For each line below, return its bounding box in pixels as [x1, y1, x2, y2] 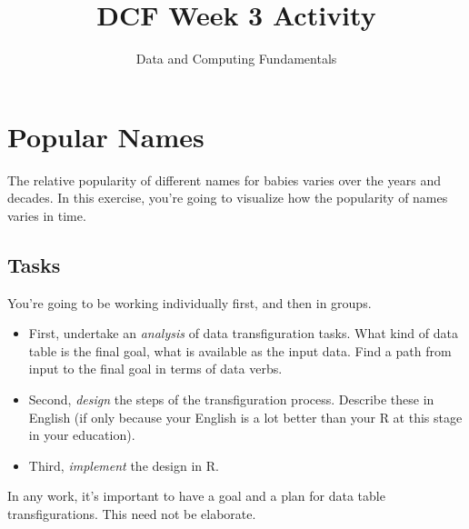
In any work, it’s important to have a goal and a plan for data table [7, 486, 385, 505]
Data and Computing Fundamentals [135, 49, 337, 68]
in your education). [28, 425, 135, 444]
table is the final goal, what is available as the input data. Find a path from [28, 341, 452, 360]
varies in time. [7, 205, 86, 225]
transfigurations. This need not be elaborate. [7, 504, 256, 523]
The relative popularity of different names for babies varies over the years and [7, 170, 441, 189]
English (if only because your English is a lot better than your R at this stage [28, 407, 463, 426]
